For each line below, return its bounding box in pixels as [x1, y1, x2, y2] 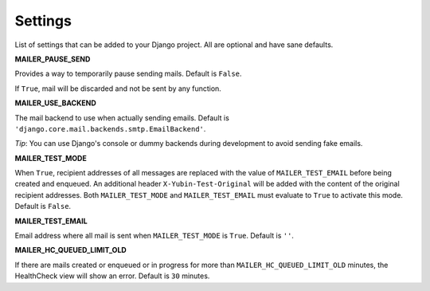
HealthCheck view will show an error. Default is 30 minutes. [14, 271, 210, 281]
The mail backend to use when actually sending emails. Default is [14, 112, 230, 123]
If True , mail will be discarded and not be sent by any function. [14, 84, 222, 93]
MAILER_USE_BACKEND [14, 98, 97, 108]
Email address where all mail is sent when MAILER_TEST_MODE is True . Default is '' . [14, 231, 295, 241]
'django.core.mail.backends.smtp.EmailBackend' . [14, 124, 206, 133]
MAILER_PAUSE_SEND [14, 54, 91, 64]
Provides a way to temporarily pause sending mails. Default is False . [14, 69, 242, 79]
